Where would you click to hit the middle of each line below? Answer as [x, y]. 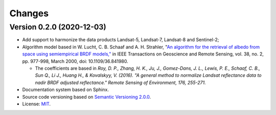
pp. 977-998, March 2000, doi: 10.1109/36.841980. [75, 61]
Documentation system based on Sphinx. [66, 90]
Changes [29, 13]
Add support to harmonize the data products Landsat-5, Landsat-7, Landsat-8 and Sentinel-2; [121, 40]
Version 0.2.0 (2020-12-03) [58, 27]
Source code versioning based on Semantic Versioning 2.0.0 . [87, 97]
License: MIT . [37, 104]
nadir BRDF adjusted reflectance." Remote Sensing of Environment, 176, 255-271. [121, 82]
